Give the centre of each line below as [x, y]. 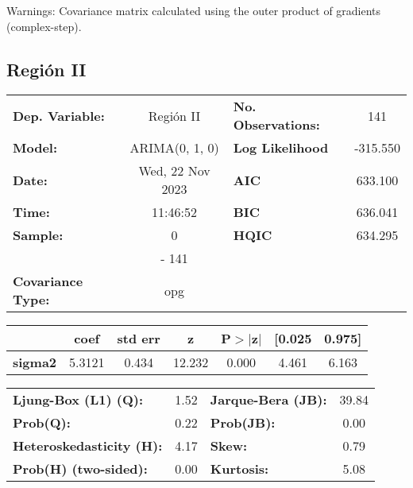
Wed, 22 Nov [174, 171]
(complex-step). [44, 26]
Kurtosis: [239, 469]
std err [139, 339]
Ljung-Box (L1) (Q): [78, 400]
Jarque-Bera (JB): [268, 400]
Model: [35, 148]
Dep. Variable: [59, 115]
